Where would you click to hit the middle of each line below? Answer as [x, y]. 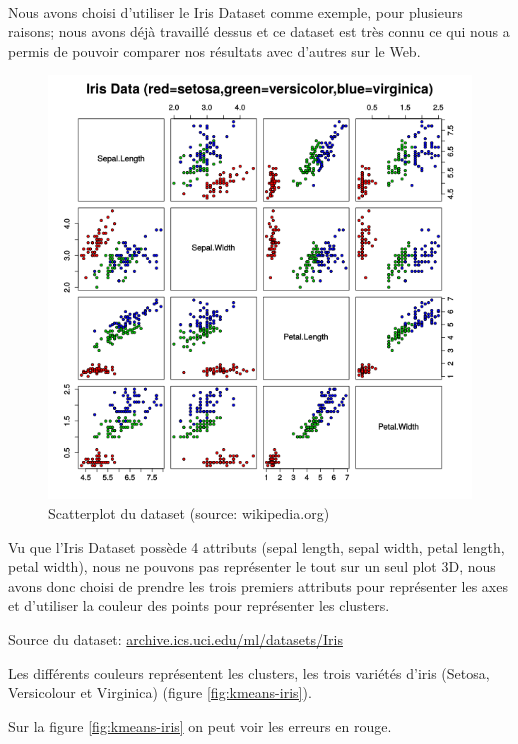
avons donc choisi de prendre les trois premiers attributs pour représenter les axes [258, 585]
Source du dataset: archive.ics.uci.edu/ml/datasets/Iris [175, 638]
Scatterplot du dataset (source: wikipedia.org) [189, 512]
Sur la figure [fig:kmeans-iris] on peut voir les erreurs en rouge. [200, 725]
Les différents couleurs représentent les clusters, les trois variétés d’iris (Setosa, [249, 672]
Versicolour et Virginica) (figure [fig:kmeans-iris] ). [160, 692]
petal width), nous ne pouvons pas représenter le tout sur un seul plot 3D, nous [252, 566]
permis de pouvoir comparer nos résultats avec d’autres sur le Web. [214, 50]
